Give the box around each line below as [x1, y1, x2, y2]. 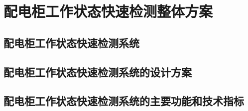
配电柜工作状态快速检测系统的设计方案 [3, 64, 192, 79]
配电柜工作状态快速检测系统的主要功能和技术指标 [3, 93, 244, 109]
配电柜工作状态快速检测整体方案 [3, 1, 213, 21]
